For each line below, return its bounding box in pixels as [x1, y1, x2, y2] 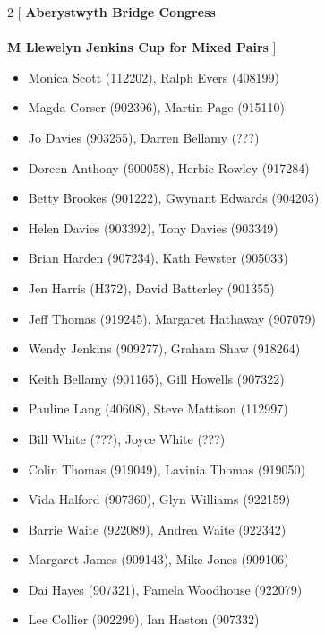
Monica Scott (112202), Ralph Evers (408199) [28, 67, 279, 86]
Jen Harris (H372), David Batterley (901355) [28, 278, 275, 297]
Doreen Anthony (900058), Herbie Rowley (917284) [28, 158, 310, 177]
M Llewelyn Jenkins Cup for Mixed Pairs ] [7, 38, 277, 57]
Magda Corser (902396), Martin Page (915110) [28, 98, 286, 117]
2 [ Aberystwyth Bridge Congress [7, 3, 216, 21]
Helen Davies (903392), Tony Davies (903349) [28, 218, 278, 237]
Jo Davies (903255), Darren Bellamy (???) [28, 127, 260, 146]
